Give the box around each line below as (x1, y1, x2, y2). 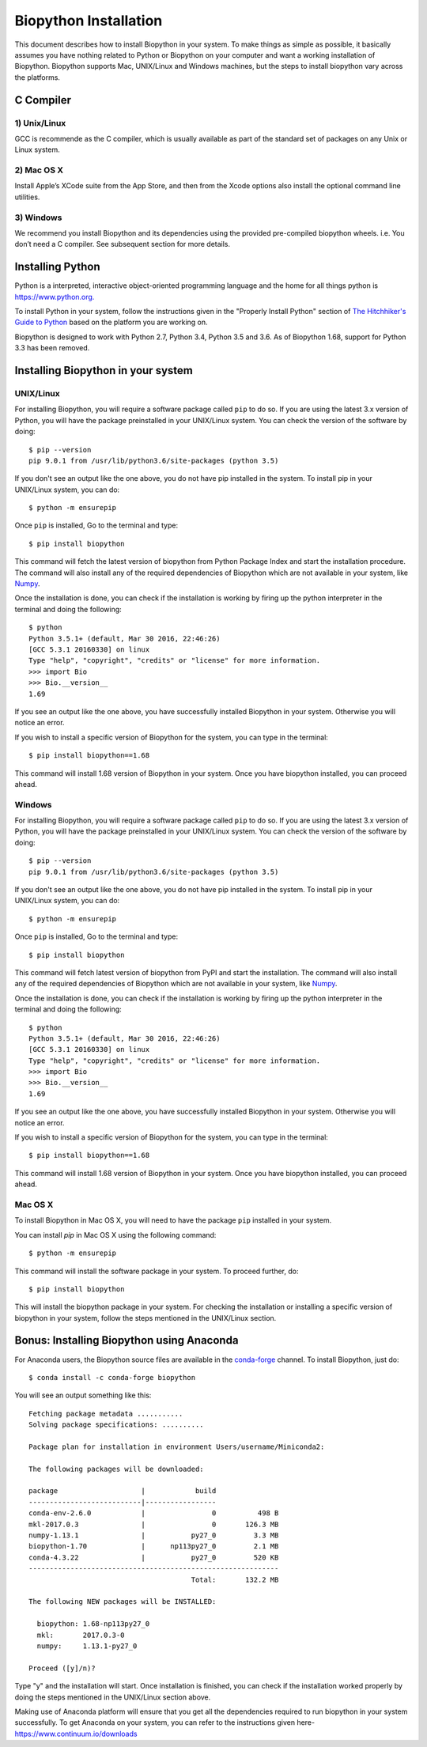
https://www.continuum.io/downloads (14, 1729, 138, 1738)
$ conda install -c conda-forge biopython (28, 1373, 196, 1382)
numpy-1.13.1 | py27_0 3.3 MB (28, 1531, 279, 1540)
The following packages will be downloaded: (28, 1464, 205, 1473)
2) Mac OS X (14, 164, 63, 176)
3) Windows (14, 212, 62, 223)
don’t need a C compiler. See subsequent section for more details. (14, 240, 231, 249)
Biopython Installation (14, 12, 163, 29)
